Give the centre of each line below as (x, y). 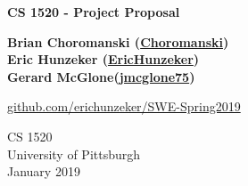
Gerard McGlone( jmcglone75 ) (101, 76)
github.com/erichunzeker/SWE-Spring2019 (124, 106)
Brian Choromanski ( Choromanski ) (118, 41)
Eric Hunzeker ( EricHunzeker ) (103, 59)
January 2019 (44, 171)
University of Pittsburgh (74, 154)
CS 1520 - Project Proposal (94, 12)
